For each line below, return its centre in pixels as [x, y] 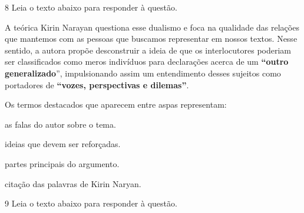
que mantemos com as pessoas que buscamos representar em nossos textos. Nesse [151, 39]
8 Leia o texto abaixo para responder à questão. [91, 7]
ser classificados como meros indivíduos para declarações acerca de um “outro [147, 61]
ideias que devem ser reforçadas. [63, 144]
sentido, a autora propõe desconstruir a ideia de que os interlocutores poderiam [148, 50]
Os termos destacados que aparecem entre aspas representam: [116, 104]
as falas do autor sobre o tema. [60, 124]
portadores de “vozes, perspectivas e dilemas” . [97, 84]
